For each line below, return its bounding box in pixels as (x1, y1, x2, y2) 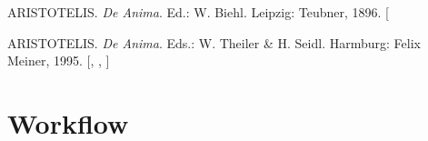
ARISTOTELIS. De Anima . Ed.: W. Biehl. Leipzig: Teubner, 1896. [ (7, 3, 389, 21)
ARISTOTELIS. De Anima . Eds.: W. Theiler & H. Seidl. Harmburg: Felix (7, 33, 421, 52)
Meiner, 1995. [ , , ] (7, 51, 110, 70)
